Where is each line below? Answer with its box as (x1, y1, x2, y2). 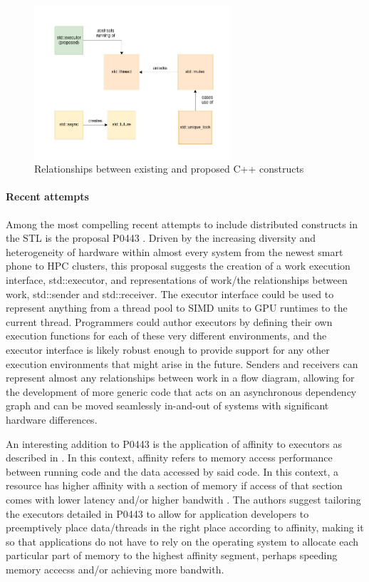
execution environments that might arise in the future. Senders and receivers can (6, 356, 358, 371)
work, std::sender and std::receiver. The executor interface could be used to (6, 286, 334, 301)
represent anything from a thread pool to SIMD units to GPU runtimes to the (6, 300, 348, 315)
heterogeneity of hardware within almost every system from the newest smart (6, 244, 343, 259)
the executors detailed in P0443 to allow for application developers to (6, 506, 309, 521)
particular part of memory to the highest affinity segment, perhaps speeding (6, 548, 338, 563)
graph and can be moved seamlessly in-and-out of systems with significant (6, 398, 329, 413)
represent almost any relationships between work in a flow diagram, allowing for (6, 370, 355, 385)
